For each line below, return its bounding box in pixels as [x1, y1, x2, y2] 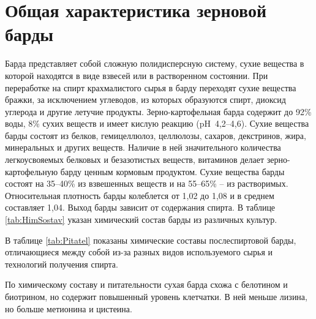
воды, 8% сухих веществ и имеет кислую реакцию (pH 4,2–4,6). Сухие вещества [5, 117, 309, 130]
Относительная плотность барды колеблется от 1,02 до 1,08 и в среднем [5, 189, 274, 201]
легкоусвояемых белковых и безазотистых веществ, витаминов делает [5, 153, 265, 166]
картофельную [5, 165, 58, 178]
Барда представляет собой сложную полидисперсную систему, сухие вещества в [5, 57, 304, 70]
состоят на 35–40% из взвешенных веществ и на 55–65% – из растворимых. [5, 177, 288, 190]
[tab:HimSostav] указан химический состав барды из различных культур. [5, 213, 277, 226]
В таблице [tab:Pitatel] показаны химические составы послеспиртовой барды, [5, 233, 296, 246]
